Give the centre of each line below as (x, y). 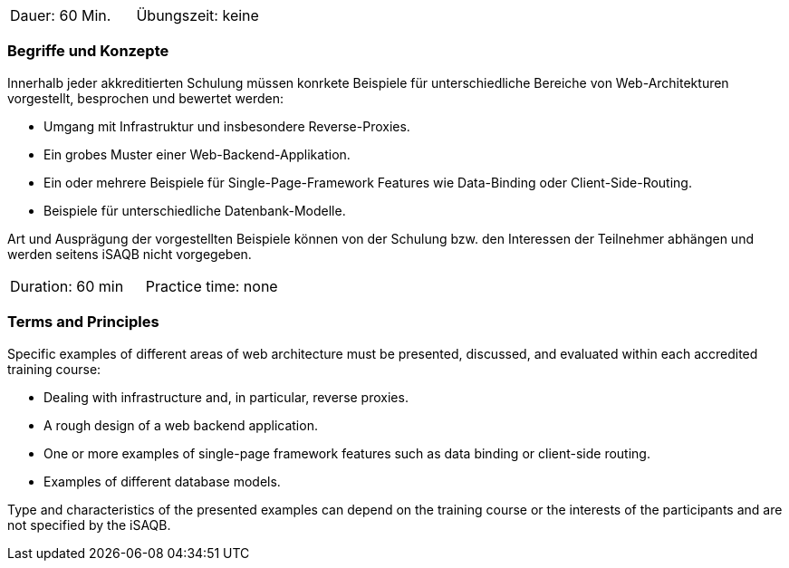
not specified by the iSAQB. (89, 525)
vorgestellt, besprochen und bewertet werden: (146, 98)
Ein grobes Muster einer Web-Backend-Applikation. (197, 154)
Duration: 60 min (67, 286)
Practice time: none (212, 286)
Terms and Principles (83, 322)
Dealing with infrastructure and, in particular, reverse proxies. (226, 397)
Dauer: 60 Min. (61, 15)
